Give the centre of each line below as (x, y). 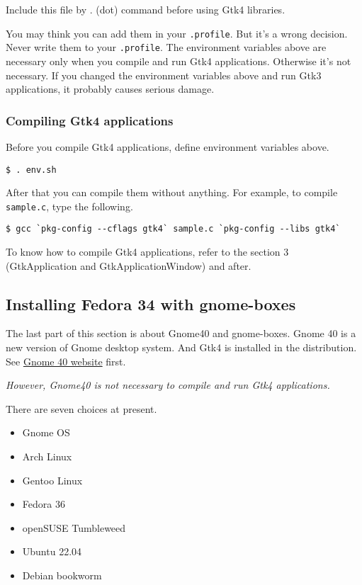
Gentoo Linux (52, 480)
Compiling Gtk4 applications (90, 120)
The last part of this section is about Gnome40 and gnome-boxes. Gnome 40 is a (181, 333)
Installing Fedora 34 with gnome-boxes (151, 303)
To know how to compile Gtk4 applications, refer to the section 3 (147, 252)
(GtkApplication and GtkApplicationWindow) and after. (129, 265)
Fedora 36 (44, 504)
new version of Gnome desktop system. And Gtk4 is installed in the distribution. (181, 347)
